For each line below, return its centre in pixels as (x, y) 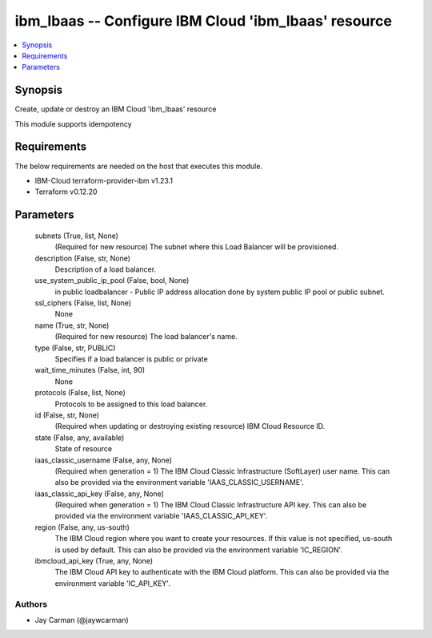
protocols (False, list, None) (80, 393)
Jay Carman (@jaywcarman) (82, 620)
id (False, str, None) (67, 415)
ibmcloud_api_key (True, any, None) (94, 561)
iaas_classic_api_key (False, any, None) (99, 494)
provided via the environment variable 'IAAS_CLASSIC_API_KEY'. (161, 516)
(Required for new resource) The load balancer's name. (146, 337)
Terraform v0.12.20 (66, 192)
